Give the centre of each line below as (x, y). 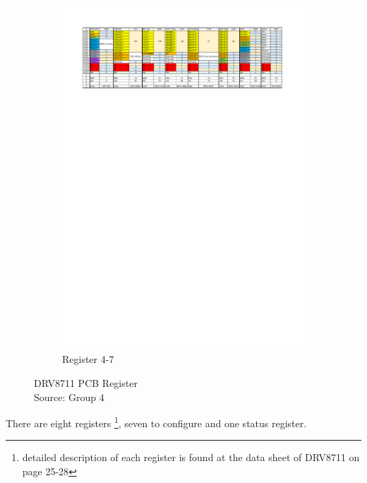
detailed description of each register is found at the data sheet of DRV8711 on (191, 457)
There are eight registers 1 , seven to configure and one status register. (156, 422)
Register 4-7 (88, 359)
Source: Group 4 (69, 396)
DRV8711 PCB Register (86, 382)
